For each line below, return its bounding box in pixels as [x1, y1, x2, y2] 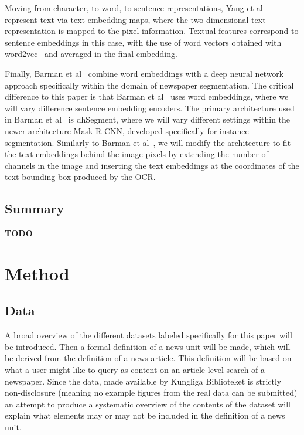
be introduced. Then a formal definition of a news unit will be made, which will [5, 340, 291, 352]
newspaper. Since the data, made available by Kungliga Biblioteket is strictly [5, 375, 282, 387]
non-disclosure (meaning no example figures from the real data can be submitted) [5, 386, 298, 399]
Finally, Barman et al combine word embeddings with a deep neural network [5, 67, 284, 79]
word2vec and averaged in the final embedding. [5, 47, 177, 60]
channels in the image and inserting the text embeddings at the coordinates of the [5, 159, 299, 171]
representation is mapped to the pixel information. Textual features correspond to [5, 25, 299, 37]
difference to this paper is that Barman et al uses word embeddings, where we [5, 90, 289, 103]
